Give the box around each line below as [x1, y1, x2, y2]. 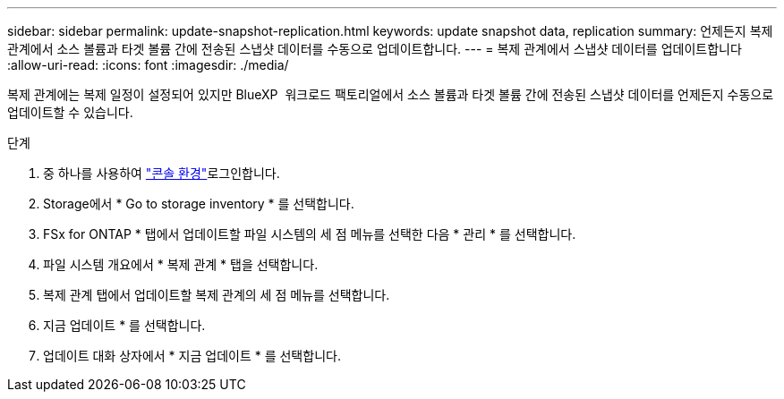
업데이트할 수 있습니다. [7, 105, 133, 120]
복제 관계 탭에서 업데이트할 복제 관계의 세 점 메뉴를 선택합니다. [43, 287, 390, 302]
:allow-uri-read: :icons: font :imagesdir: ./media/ [7, 57, 289, 72]
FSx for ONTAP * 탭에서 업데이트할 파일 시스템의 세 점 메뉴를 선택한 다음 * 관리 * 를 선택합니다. [43, 226, 576, 242]
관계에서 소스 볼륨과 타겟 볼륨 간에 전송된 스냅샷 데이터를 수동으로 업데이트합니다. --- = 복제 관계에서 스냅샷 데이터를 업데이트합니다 [7, 41, 742, 56]
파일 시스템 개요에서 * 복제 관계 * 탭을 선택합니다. [43, 257, 319, 272]
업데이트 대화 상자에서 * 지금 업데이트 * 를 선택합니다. [43, 348, 341, 363]
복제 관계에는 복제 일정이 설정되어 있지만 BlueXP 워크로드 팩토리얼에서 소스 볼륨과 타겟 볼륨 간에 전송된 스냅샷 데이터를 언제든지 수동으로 [7, 87, 774, 102]
